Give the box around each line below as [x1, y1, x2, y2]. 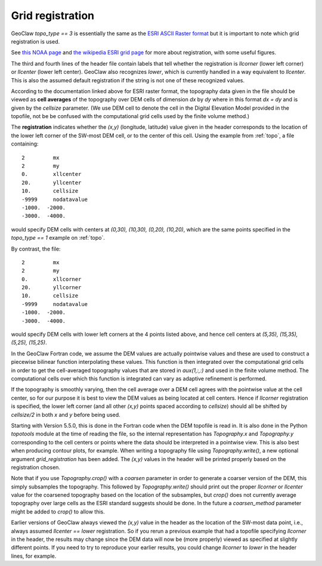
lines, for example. [11, 552, 57, 559]
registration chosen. [11, 463, 61, 471]
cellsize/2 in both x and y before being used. [11, 411, 120, 418]
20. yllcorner [21, 284, 82, 291]
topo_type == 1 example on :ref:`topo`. [11, 234, 106, 242]
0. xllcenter [21, 171, 82, 178]
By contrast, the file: [11, 245, 61, 252]
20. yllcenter [21, 179, 82, 186]
